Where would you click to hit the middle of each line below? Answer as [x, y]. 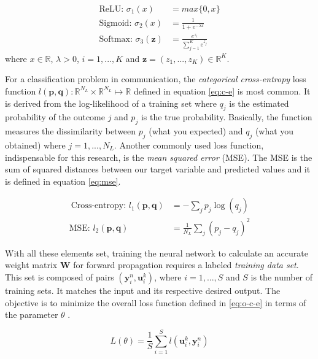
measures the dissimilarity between [71, 131]
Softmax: [116, 39]
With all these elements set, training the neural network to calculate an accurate [157, 253]
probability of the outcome [55, 117]
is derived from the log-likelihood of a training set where [111, 103]
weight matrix [31, 265]
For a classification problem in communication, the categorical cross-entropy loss [156, 79]
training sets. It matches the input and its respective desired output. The [143, 291]
